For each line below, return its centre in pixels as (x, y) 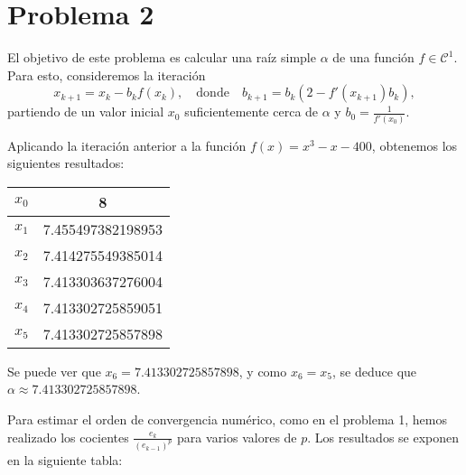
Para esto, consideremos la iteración (107, 75)
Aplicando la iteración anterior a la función (127, 145)
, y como (263, 371)
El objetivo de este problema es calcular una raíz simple (162, 57)
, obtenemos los (415, 145)
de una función (373, 57)
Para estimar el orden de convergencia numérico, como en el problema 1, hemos (228, 419)
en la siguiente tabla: (65, 459)
